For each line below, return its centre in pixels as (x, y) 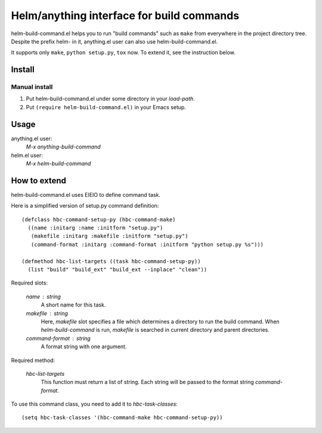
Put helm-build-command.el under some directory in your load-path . (110, 99)
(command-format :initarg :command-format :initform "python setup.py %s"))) (147, 244)
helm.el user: (27, 155)
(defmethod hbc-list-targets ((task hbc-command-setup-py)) (111, 261)
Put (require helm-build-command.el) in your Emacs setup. (106, 107)
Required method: (33, 360)
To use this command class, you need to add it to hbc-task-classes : (95, 404)
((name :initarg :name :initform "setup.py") (95, 228)
